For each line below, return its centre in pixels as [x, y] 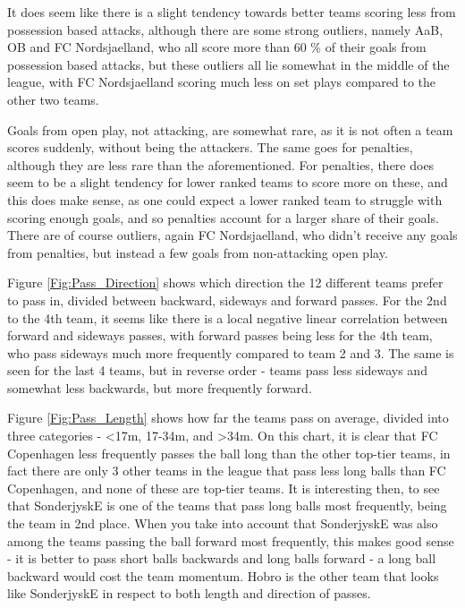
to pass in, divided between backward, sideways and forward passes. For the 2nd [227, 300]
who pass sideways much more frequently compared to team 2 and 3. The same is [231, 352]
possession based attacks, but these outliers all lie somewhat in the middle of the [228, 64]
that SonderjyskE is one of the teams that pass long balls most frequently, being [227, 505]
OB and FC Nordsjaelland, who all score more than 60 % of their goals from [217, 47]
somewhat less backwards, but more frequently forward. [160, 387]
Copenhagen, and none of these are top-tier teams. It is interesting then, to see [224, 488]
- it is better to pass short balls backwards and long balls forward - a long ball [222, 558]
